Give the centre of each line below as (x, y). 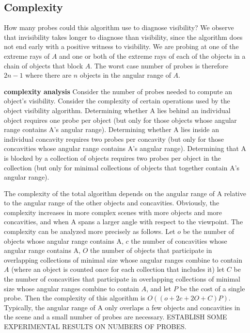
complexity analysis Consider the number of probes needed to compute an (118, 91)
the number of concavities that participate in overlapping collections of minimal (122, 279)
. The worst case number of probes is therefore (159, 65)
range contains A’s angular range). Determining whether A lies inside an (112, 129)
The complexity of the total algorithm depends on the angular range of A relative (125, 193)
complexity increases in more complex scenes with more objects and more (113, 212)
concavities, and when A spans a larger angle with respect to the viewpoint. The (124, 222)
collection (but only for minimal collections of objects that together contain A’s (122, 167)
